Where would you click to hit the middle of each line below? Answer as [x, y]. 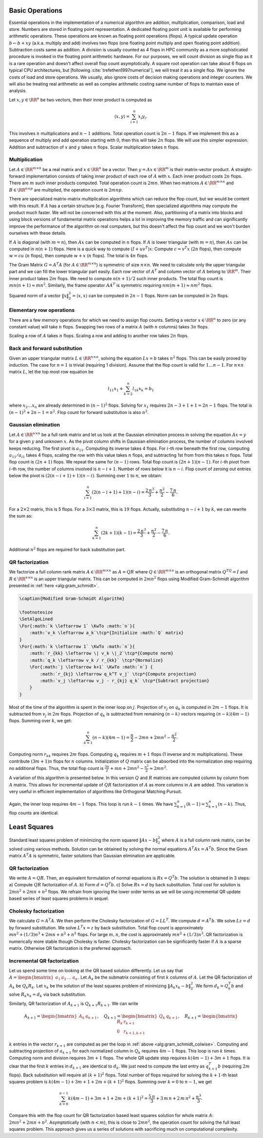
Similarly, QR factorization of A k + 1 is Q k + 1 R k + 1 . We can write [74, 1004]
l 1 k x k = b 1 [143, 389]
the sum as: [21, 516]
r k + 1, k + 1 [134, 1032]
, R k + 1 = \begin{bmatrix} [208, 1017]
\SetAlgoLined [36, 619]
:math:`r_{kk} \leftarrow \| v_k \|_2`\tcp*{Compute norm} [102, 653]
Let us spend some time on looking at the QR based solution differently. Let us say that [96, 971]
